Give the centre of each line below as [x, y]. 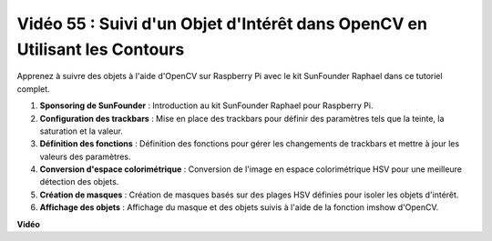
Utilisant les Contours [101, 49]
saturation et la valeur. [81, 131]
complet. [33, 89]
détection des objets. [79, 182]
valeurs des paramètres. [85, 156]
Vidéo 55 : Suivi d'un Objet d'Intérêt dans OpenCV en [222, 24]
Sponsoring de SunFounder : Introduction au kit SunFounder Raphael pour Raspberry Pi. [206, 105]
